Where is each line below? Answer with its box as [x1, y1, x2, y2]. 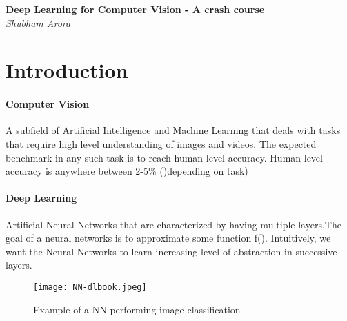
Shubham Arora [6, 15, 71, 30]
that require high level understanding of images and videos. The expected [6, 136, 317, 150]
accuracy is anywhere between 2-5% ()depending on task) [6, 164, 248, 178]
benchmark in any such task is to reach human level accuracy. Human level [6, 150, 323, 164]
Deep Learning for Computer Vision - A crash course [6, 2, 265, 16]
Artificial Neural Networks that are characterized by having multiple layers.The [6, 217, 341, 231]
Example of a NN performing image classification [33, 302, 241, 316]
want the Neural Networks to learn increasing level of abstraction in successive [6, 244, 337, 258]
